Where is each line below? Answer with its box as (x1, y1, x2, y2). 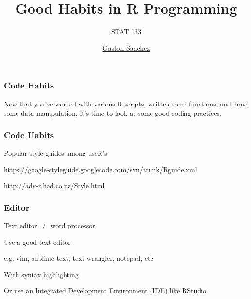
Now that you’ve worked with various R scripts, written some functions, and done (4, 98, 248, 108)
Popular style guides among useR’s (4, 148, 107, 158)
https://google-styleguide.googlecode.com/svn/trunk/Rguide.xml (4, 164, 197, 174)
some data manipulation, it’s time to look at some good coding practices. (4, 108, 221, 118)
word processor (50, 220, 95, 230)
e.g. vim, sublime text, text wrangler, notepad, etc (4, 253, 153, 263)
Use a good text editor (4, 236, 71, 246)
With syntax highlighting (4, 269, 79, 279)
